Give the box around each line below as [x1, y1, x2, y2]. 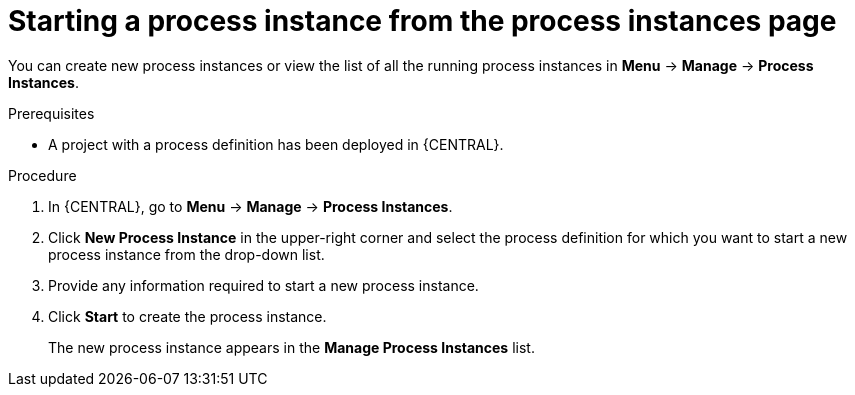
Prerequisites [8, 104, 95, 122]
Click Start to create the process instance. [48, 307, 327, 325]
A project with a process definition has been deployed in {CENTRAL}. [48, 135, 504, 153]
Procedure [8, 166, 77, 184]
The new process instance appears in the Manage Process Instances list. [48, 338, 535, 356]
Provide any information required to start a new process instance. [48, 276, 479, 294]
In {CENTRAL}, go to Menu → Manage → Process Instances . [48, 197, 453, 215]
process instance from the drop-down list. [48, 245, 325, 263]
